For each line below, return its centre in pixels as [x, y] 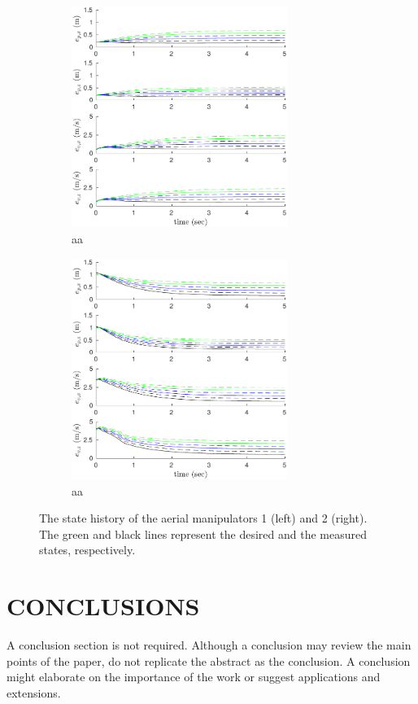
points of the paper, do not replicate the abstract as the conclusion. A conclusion [209, 660]
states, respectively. [87, 550]
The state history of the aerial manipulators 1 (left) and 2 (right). [203, 518]
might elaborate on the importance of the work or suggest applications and [194, 677]
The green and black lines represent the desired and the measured [203, 533]
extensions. [34, 692]
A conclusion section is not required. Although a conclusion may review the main [209, 645]
